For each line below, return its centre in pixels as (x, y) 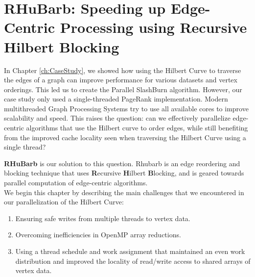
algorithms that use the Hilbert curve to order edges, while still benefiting (137, 128)
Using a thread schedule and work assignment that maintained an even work (130, 251)
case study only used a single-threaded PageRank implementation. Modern (116, 99)
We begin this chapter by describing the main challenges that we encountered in (124, 192)
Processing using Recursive (153, 27)
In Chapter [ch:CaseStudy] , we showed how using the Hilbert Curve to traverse (123, 70)
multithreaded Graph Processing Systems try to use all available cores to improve (126, 108)
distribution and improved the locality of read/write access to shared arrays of (133, 261)
